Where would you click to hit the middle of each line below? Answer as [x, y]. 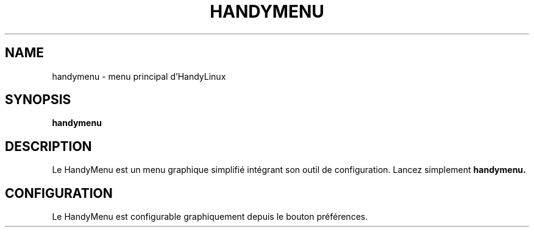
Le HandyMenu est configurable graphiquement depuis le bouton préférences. [210, 217]
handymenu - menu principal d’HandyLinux [139, 76]
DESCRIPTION [48, 146]
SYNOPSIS [38, 100]
